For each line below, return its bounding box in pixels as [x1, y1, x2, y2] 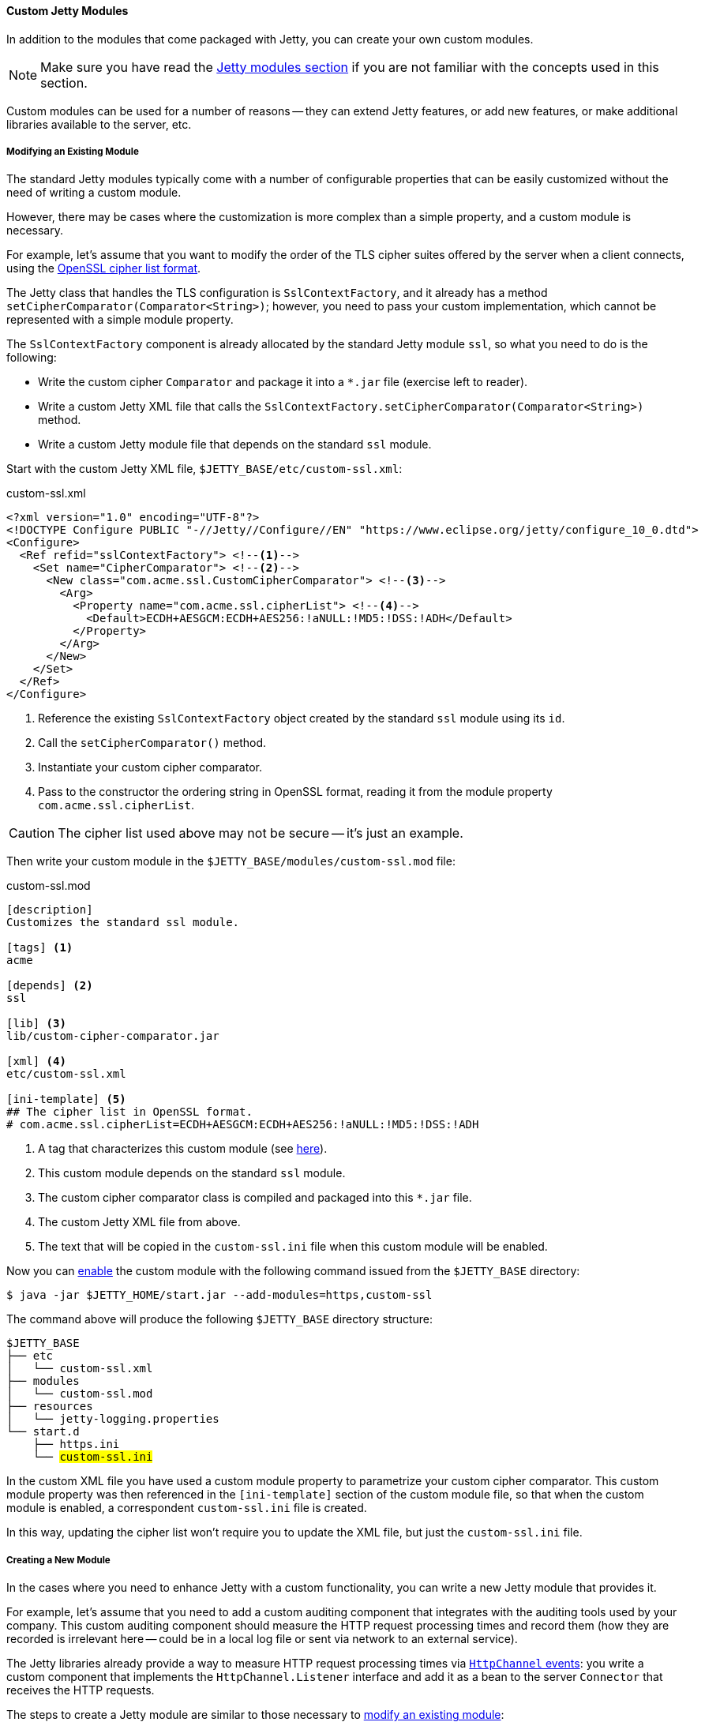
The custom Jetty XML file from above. [38, 1215, 241, 1229]
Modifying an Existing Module [6, 146, 139, 157]
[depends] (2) [6, 979, 93, 992]
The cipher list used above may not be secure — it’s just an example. [58, 825, 463, 842]
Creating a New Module [6, 1554, 111, 1566]
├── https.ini [32, 1438, 120, 1451]
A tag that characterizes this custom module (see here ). [38, 1142, 328, 1156]
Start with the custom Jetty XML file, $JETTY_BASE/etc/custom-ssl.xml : [6, 462, 403, 476]
